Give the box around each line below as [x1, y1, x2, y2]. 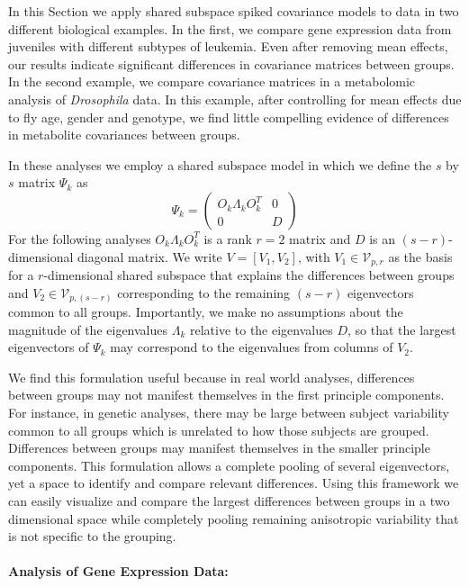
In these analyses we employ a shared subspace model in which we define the [8, 155, 432, 174]
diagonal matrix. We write [77, 247, 222, 266]
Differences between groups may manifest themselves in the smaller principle [8, 438, 430, 457]
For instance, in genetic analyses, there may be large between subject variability [8, 403, 449, 422]
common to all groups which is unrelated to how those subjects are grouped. [8, 420, 429, 439]
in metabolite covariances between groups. [8, 125, 240, 144]
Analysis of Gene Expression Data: [8, 562, 229, 581]
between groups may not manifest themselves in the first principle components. [8, 385, 445, 404]
